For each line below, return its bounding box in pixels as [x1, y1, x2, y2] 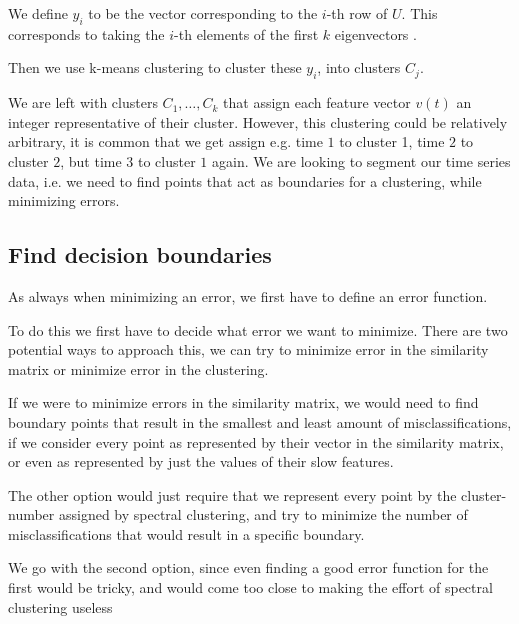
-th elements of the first [174, 23, 319, 44]
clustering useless [8, 596, 113, 617]
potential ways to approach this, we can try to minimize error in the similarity [8, 339, 489, 360]
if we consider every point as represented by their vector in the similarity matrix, [8, 431, 504, 452]
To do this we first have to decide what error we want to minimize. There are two [8, 319, 508, 340]
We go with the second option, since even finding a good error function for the [8, 557, 489, 578]
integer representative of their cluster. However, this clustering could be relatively [8, 111, 508, 132]
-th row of [326, 3, 388, 23]
